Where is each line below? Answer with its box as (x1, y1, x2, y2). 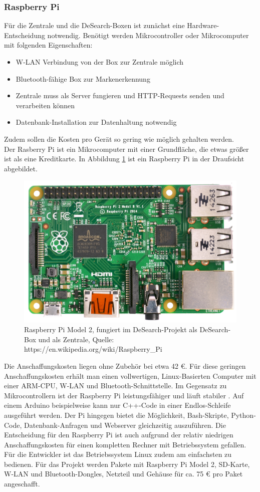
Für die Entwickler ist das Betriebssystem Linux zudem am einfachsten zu (4, 449, 232, 459)
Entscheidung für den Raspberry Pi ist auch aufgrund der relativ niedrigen (4, 429, 233, 440)
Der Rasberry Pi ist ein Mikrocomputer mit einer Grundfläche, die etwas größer (4, 143, 249, 154)
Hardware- (187, 20, 219, 31)
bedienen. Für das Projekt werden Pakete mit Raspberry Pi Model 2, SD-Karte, (4, 458, 250, 469)
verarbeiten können (16, 100, 75, 110)
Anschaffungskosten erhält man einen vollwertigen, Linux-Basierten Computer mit (4, 370, 256, 381)
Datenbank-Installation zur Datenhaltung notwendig (16, 117, 177, 127)
